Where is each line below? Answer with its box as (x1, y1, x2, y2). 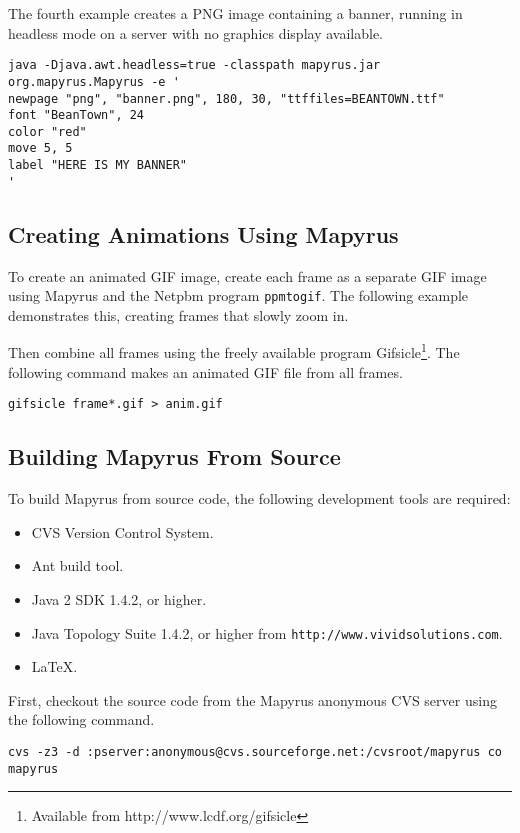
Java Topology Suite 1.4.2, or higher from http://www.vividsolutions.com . (31, 622, 503, 643)
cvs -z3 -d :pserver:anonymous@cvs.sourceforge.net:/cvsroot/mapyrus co (8, 745, 502, 759)
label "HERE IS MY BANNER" (8, 158, 187, 173)
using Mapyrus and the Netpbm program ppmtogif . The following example (8, 285, 469, 306)
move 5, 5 (8, 141, 73, 156)
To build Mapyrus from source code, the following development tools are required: (8, 488, 511, 509)
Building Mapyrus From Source (8, 441, 341, 472)
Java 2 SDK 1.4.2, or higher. (31, 588, 207, 609)
